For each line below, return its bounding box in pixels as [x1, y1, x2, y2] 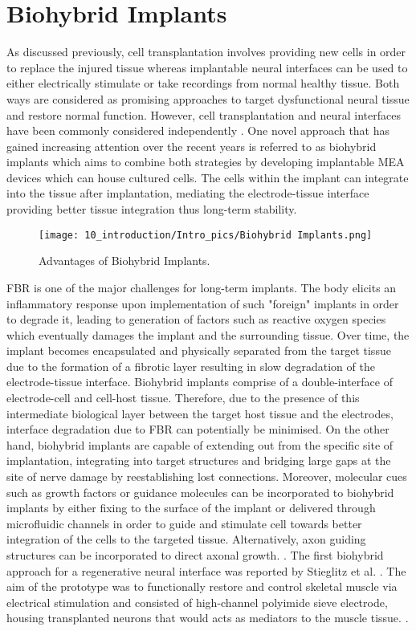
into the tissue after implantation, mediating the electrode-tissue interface [6, 185, 369, 202]
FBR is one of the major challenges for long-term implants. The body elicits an [6, 279, 397, 295]
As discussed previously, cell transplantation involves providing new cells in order [6, 43, 406, 60]
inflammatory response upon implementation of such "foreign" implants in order [6, 295, 399, 311]
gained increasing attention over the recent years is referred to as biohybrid [6, 137, 377, 154]
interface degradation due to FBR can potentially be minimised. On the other [6, 421, 389, 438]
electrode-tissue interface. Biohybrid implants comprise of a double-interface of [6, 373, 393, 390]
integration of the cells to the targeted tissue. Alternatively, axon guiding [6, 531, 366, 548]
